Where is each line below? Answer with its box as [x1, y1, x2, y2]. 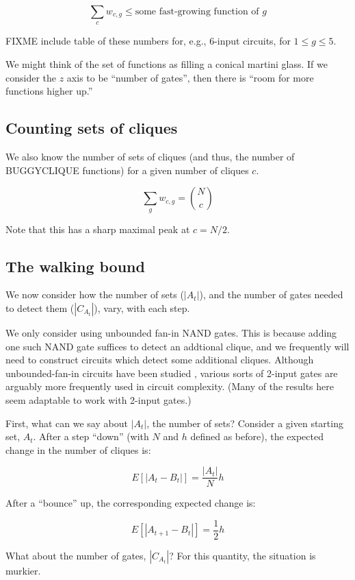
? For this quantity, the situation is [169, 548, 316, 562]
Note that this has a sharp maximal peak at [5, 221, 190, 236]
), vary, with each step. [94, 300, 190, 315]
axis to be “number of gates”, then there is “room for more [66, 70, 314, 84]
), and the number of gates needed [199, 287, 343, 302]
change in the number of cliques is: [5, 442, 151, 457]
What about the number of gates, [5, 548, 146, 562]
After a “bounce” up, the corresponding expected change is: [5, 496, 256, 510]
